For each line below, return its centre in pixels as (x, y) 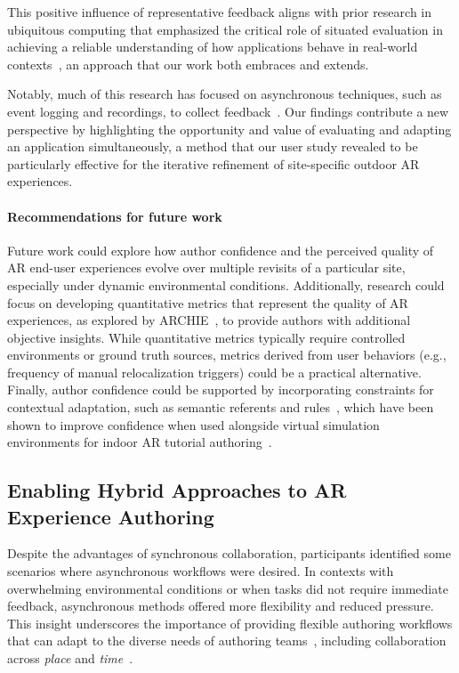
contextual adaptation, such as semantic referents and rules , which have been (221, 407)
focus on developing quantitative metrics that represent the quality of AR (208, 302)
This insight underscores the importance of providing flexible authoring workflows (230, 623)
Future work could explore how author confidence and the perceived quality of (221, 250)
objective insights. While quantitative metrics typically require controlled (206, 337)
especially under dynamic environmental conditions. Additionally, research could (226, 284)
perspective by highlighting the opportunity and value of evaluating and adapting (229, 129)
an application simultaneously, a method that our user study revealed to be (213, 146)
